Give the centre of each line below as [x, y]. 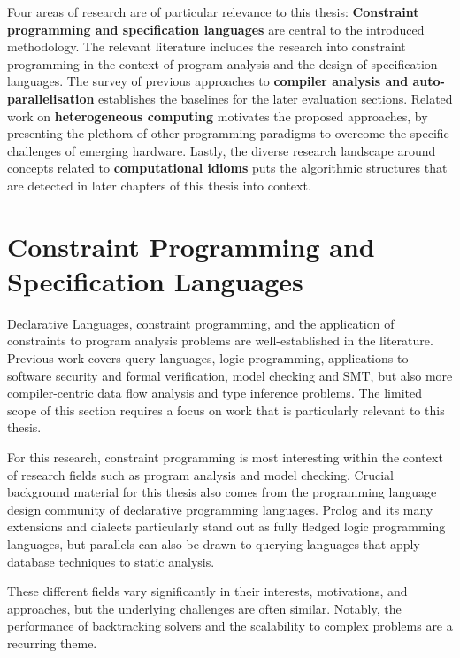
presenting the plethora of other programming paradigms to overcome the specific [228, 133]
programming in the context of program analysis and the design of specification [222, 63]
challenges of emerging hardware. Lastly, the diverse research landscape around [222, 150]
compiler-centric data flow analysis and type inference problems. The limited [215, 393]
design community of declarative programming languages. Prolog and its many [220, 509]
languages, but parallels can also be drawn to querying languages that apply [214, 543]
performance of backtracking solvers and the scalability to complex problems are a [230, 626]
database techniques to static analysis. [111, 561]
